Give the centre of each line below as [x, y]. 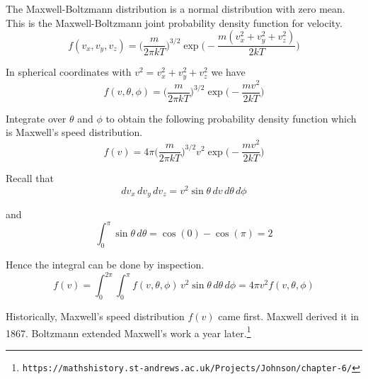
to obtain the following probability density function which [231, 118]
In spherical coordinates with [69, 72]
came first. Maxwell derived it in [289, 316]
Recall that [30, 178]
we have [228, 72]
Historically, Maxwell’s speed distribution [95, 316]
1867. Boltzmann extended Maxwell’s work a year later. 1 [128, 332]
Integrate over [36, 118]
